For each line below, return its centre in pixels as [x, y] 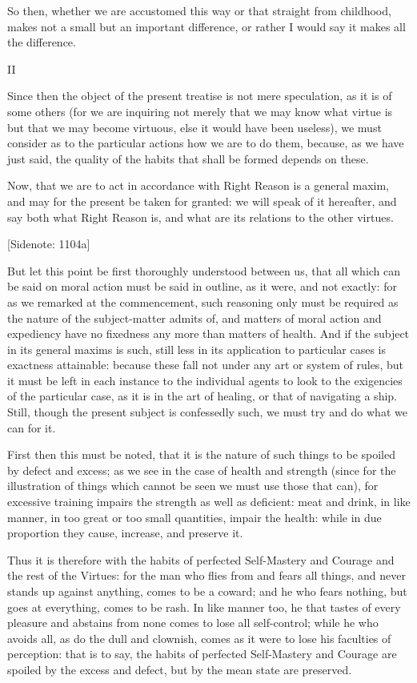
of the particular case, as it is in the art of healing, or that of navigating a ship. [202, 396]
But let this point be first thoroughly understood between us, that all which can [204, 270]
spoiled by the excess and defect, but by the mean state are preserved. [180, 669]
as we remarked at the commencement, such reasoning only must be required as [203, 301]
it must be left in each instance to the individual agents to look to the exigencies [205, 380]
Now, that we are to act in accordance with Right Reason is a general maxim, [198, 185]
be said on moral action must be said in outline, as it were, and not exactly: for [202, 286]
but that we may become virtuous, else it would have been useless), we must [194, 127]
